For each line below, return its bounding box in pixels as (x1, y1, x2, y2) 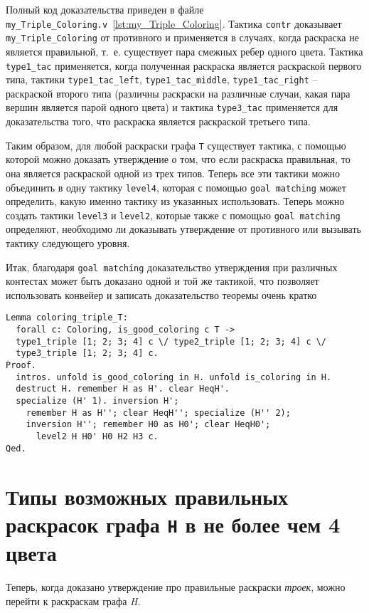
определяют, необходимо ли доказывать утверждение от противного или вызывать (6, 221, 361, 236)
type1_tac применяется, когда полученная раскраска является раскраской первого (6, 58, 362, 73)
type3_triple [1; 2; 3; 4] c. (16, 348, 159, 359)
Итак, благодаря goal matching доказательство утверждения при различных (6, 259, 338, 274)
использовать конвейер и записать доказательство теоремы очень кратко (6, 287, 317, 302)
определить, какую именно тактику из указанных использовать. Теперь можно (6, 194, 345, 209)
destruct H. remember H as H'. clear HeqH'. (16, 384, 230, 394)
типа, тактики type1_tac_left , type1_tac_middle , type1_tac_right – (6, 72, 318, 87)
